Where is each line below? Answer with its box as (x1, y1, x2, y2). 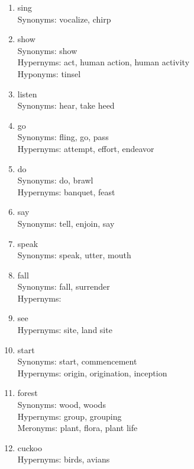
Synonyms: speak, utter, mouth (17, 249, 131, 261)
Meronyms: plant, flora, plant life (17, 422, 138, 434)
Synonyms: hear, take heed (17, 99, 115, 112)
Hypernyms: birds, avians (17, 453, 110, 465)
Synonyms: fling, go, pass (17, 131, 109, 143)
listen (17, 87, 37, 100)
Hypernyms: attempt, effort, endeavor (17, 142, 154, 154)
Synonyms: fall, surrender (17, 280, 110, 293)
